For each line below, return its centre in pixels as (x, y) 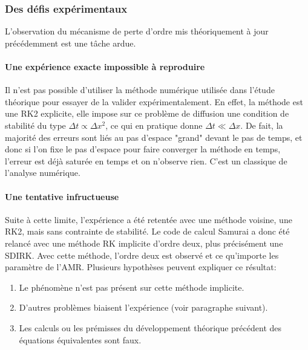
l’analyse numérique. (43, 173)
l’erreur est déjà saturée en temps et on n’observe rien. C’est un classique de (146, 160)
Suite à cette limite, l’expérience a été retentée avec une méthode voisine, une (149, 219)
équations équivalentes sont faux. (80, 339)
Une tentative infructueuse (62, 196)
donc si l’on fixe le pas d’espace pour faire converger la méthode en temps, (143, 149)
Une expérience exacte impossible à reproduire (105, 66)
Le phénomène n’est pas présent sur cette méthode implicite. (132, 287)
